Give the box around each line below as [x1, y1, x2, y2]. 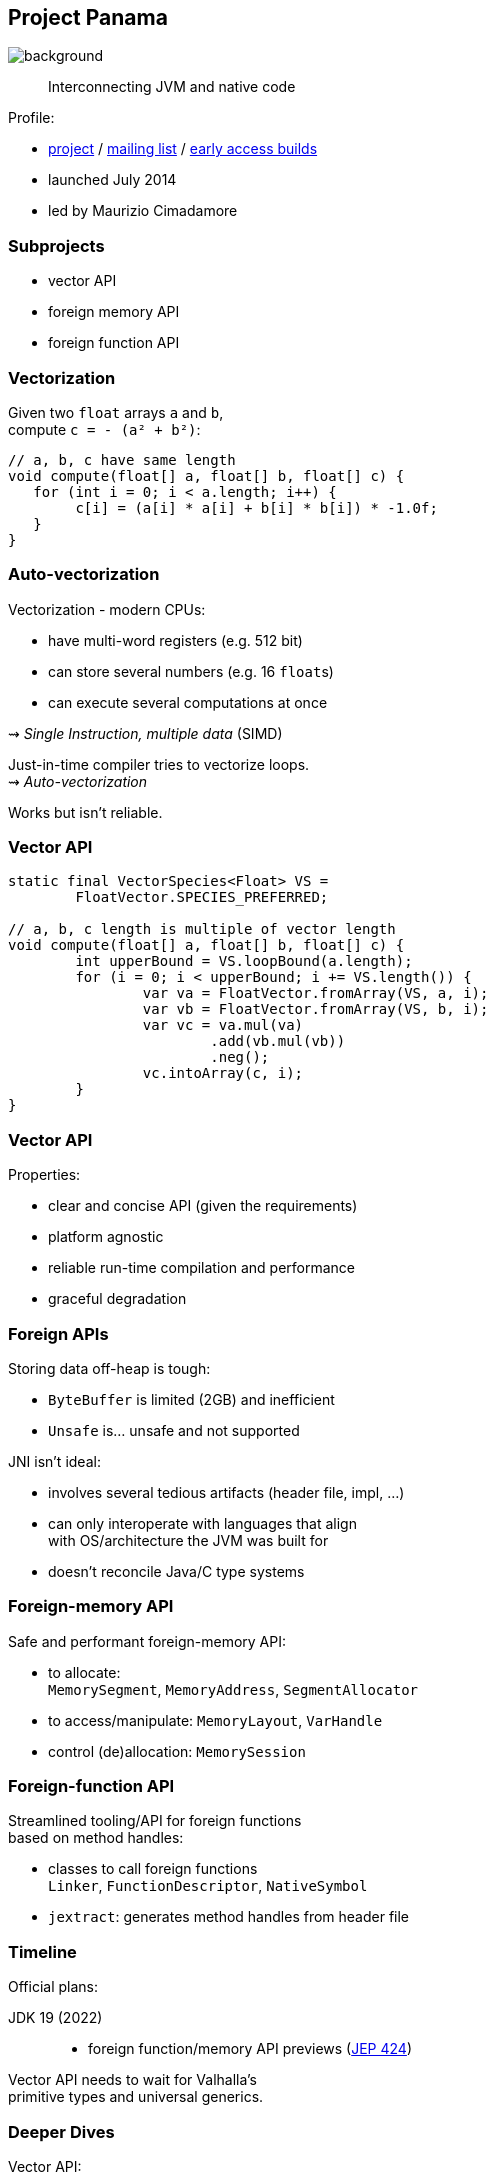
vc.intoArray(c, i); [142, 1065, 304, 1082]
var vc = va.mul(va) [142, 1017, 304, 1034]
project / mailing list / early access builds [48, 140, 318, 158]
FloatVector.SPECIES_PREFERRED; [75, 889, 329, 906]
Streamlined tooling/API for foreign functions [8, 1812, 302, 1830]
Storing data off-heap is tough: [8, 1359, 211, 1377]
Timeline [8, 1941, 77, 1962]
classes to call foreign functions [48, 1860, 258, 1878]
